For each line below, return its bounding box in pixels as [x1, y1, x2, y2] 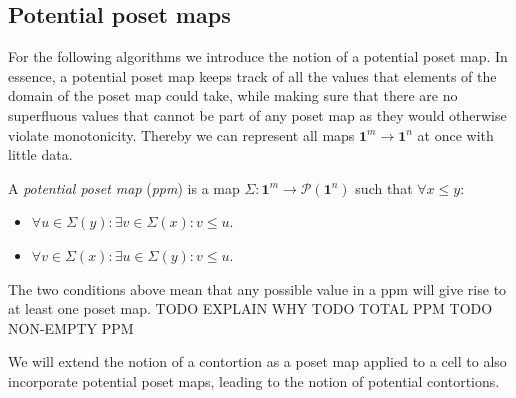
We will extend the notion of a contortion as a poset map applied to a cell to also [8, 351, 507, 372]
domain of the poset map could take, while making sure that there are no [8, 85, 458, 106]
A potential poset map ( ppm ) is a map [8, 177, 240, 198]
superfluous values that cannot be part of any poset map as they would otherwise [8, 104, 507, 125]
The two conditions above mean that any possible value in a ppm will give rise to [8, 278, 507, 299]
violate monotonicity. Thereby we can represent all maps [8, 124, 355, 145]
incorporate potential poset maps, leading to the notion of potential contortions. [8, 370, 500, 391]
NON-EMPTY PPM [8, 317, 134, 338]
